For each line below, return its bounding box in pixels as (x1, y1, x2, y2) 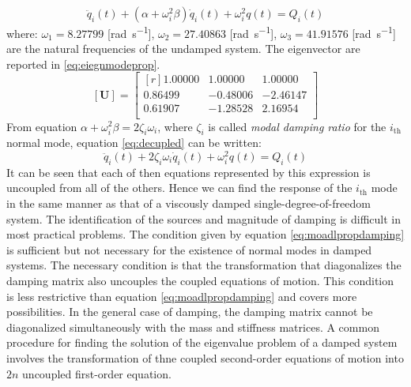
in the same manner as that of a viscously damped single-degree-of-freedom (6, 195, 371, 212)
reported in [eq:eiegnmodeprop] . (6, 55, 160, 72)
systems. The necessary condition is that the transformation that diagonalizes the (6, 257, 402, 273)
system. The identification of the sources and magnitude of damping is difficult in (6, 210, 401, 227)
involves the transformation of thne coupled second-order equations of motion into (6, 349, 404, 366)
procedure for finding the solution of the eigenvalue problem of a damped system (6, 334, 398, 351)
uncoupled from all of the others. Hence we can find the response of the (6, 179, 353, 196)
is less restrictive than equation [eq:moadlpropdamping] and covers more (6, 287, 357, 304)
